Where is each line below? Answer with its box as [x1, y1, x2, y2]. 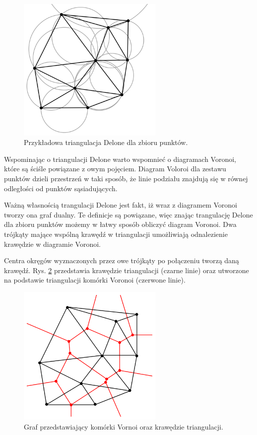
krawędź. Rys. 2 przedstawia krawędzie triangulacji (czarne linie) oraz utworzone [4, 265, 249, 275]
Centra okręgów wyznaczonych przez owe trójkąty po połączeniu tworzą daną [4, 255, 239, 266]
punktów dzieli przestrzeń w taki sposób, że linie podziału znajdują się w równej [4, 173, 248, 183]
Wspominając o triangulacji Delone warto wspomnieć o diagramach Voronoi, [4, 153, 236, 164]
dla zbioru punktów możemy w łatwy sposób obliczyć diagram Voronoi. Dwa [4, 219, 237, 229]
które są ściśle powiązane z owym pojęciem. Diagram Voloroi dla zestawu [4, 163, 226, 174]
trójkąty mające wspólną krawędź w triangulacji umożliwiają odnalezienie [4, 228, 228, 239]
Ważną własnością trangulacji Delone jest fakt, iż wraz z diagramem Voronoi [4, 200, 237, 210]
